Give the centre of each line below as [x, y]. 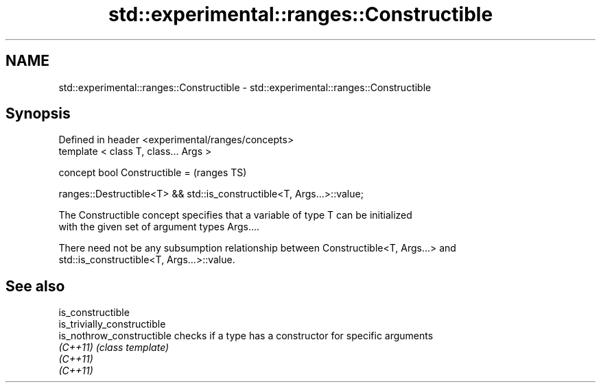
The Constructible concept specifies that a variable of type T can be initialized [235, 215]
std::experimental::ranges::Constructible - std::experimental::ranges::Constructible [245, 87]
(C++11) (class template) [114, 348]
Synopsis [38, 114]
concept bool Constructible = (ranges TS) [153, 173]
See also [35, 286]
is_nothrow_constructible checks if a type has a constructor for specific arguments [246, 336]
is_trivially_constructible [112, 324]
